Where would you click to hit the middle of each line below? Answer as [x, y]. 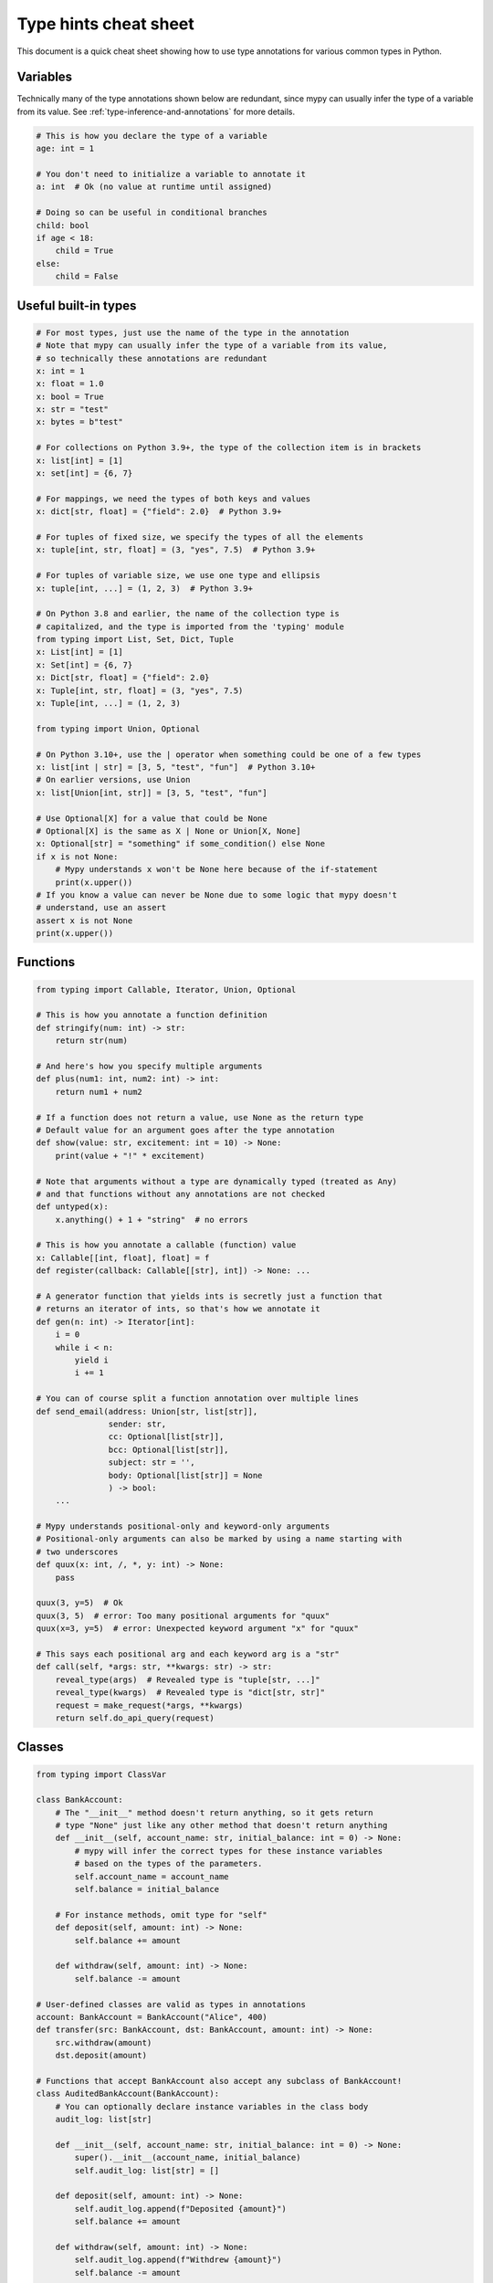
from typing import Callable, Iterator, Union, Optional [166, 989]
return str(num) [91, 1041]
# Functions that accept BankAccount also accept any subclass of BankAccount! [219, 2081]
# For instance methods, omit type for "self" [162, 1915]
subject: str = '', [152, 1462]
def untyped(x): [73, 1207]
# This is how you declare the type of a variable [152, 136]
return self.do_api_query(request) [135, 1718]
